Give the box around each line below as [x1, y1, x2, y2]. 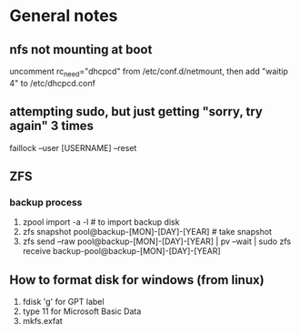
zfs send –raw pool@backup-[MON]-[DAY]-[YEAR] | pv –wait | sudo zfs [22, 236, 292, 247]
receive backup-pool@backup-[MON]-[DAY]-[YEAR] [22, 246, 221, 257]
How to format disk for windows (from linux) [9, 272, 265, 288]
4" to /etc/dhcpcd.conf [9, 77, 95, 88]
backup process [9, 196, 83, 208]
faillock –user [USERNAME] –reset [9, 142, 137, 153]
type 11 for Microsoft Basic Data [22, 306, 142, 317]
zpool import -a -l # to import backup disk [22, 217, 180, 228]
